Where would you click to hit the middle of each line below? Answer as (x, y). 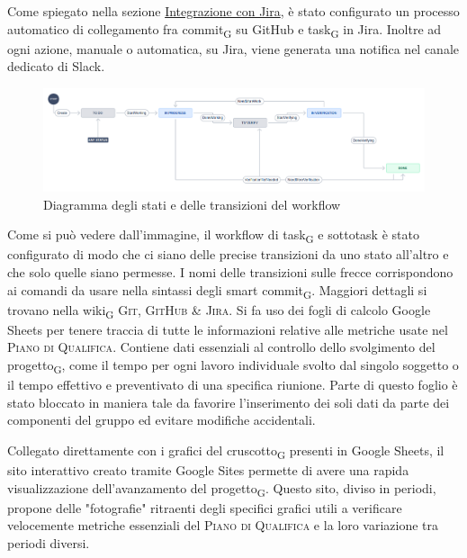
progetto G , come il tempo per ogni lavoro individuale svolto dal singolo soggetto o (233, 366)
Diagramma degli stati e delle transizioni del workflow (192, 204)
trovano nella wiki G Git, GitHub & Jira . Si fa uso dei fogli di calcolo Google (219, 310)
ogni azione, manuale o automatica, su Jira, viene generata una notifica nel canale (233, 48)
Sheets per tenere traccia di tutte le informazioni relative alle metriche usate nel (228, 329)
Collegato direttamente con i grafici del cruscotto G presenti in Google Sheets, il (226, 451)
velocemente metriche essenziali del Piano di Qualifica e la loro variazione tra (223, 525)
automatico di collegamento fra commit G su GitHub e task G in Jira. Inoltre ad (225, 30)
